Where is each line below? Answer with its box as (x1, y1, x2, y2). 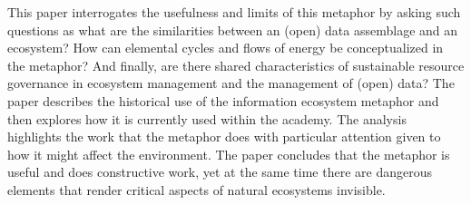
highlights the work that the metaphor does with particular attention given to (7, 127, 441, 146)
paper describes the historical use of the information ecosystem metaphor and (7, 91, 439, 110)
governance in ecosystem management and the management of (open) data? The (7, 73, 455, 93)
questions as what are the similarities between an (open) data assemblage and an (7, 20, 458, 39)
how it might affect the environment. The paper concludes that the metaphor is (7, 144, 450, 163)
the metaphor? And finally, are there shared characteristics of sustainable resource (7, 55, 465, 74)
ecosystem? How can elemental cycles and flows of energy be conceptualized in (7, 38, 444, 57)
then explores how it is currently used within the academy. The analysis (7, 109, 407, 128)
